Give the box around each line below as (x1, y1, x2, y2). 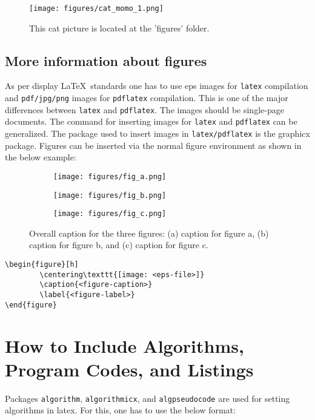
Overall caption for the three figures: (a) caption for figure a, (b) (29, 226, 269, 239)
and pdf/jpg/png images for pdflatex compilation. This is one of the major (5, 91, 288, 104)
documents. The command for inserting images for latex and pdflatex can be (5, 115, 297, 128)
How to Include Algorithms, (5, 333, 244, 358)
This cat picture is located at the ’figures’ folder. (29, 21, 210, 34)
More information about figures (5, 51, 207, 70)
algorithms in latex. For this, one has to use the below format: (5, 404, 236, 416)
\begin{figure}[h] (5, 260, 79, 269)
